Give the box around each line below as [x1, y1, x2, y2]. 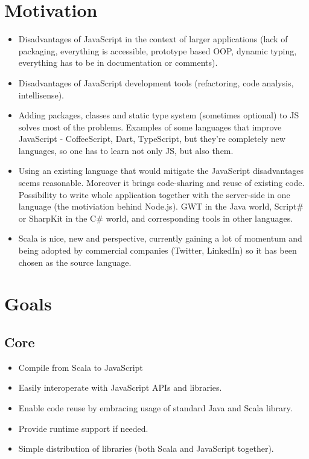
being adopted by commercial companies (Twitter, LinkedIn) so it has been [18, 244, 297, 257]
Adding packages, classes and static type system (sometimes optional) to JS [18, 109, 299, 121]
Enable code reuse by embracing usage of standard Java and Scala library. [18, 401, 293, 414]
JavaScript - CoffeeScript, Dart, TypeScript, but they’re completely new [18, 132, 285, 145]
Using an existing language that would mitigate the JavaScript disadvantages [18, 164, 304, 177]
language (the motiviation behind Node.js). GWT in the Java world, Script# [18, 200, 304, 213]
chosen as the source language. [18, 255, 132, 268]
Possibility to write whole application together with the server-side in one [18, 188, 290, 201]
